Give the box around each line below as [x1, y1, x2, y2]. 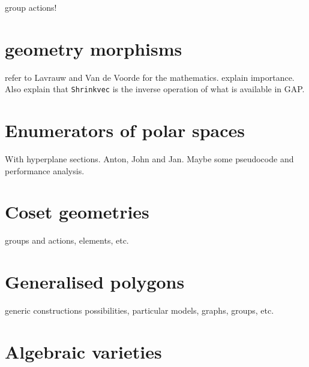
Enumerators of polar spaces [5, 118, 245, 142]
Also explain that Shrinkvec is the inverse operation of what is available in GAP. [5, 83, 305, 95]
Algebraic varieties [5, 339, 162, 363]
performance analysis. [5, 164, 85, 177]
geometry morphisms [5, 36, 182, 60]
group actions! [5, 1, 57, 13]
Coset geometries [5, 199, 149, 224]
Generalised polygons [5, 269, 185, 294]
